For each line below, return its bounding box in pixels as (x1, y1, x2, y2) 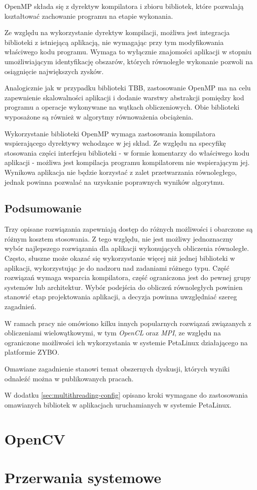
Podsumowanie (4, 201, 82, 216)
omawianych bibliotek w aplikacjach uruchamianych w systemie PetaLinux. (4, 399, 232, 409)
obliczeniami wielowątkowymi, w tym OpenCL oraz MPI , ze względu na (4, 327, 221, 338)
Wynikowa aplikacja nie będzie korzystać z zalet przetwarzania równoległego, (4, 166, 237, 177)
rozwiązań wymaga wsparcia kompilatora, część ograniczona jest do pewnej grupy (4, 272, 251, 283)
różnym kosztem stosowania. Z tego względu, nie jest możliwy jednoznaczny (4, 233, 233, 244)
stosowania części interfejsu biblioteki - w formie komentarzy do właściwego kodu (4, 147, 250, 158)
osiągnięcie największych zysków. (4, 66, 104, 76)
